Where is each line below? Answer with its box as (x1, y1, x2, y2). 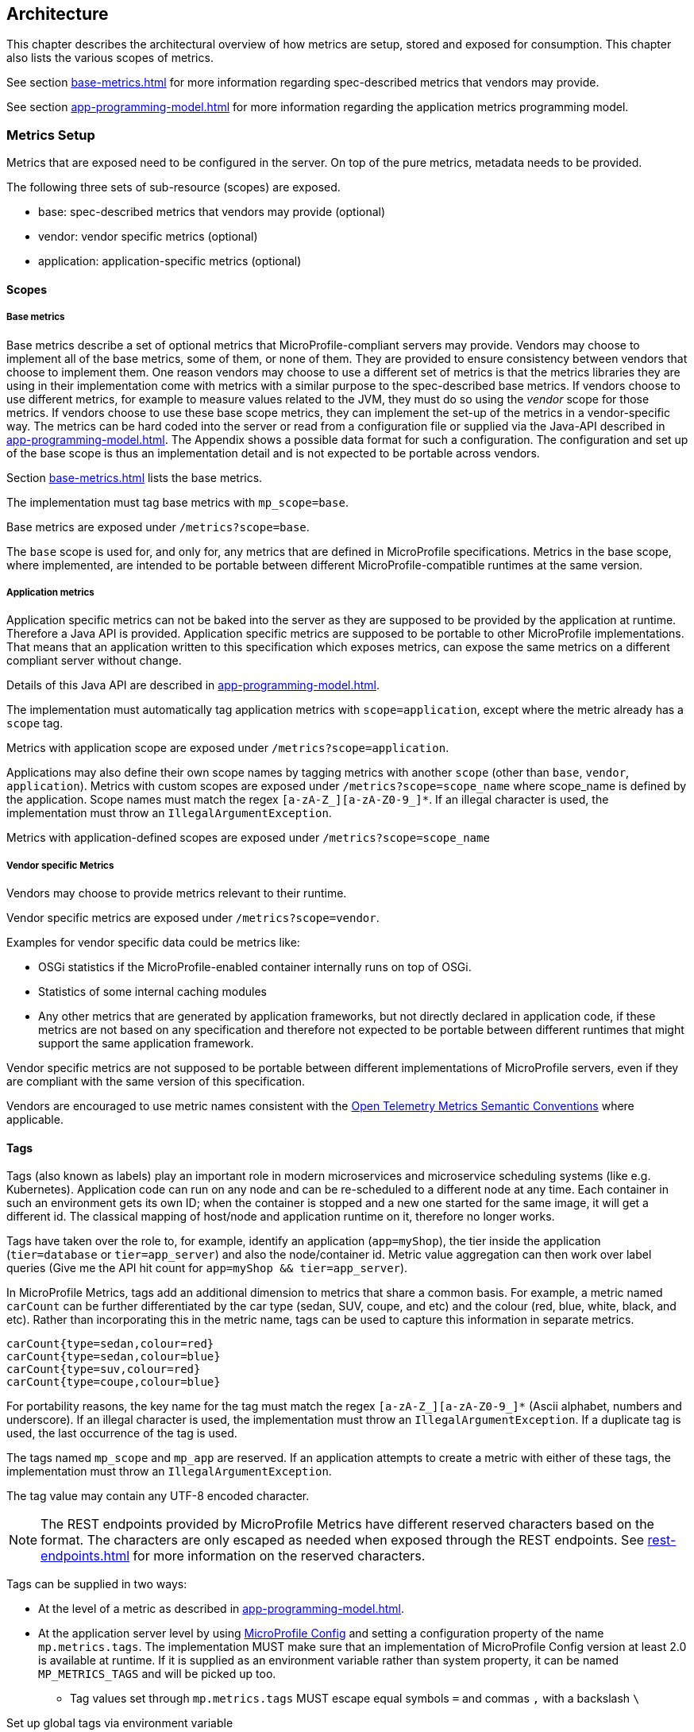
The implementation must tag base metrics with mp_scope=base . (6, 495, 349, 509)
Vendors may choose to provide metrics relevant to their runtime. (6, 886, 347, 901)
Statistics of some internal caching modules (38, 985, 267, 999)
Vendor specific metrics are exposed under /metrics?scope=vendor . (6, 911, 380, 925)
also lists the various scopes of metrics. (6, 51, 214, 65)
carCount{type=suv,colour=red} (6, 1363, 201, 1376)
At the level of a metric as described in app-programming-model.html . (38, 1602, 404, 1616)
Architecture (6, 4, 109, 24)
